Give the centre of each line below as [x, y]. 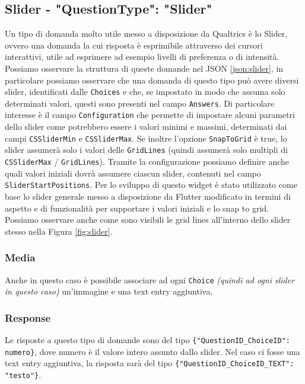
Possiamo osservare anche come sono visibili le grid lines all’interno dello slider [148, 220]
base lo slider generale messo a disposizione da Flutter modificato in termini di [148, 196]
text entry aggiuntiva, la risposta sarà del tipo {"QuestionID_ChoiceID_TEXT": [150, 363]
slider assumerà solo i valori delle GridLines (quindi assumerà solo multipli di [146, 150]
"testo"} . [23, 374]
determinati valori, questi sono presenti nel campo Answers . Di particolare [140, 103]
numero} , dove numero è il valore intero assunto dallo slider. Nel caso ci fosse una [152, 351]
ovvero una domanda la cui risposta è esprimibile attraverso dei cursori [134, 45]
